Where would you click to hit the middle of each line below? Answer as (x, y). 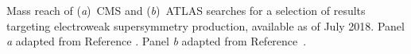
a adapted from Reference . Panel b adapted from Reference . (157, 41)
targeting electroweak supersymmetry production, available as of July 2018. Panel (205, 25)
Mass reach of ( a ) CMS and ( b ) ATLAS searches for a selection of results (186, 10)
